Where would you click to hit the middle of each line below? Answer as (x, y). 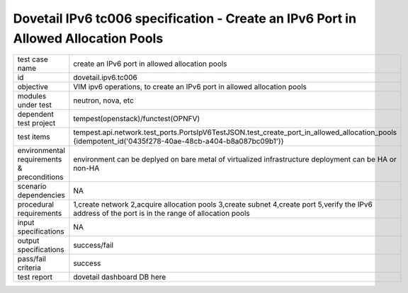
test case (33, 59)
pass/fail (32, 259)
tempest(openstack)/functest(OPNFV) (137, 119)
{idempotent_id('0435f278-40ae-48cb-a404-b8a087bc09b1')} (179, 142)
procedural (36, 205)
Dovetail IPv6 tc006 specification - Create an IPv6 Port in (185, 18)
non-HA (86, 168)
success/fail (93, 246)
